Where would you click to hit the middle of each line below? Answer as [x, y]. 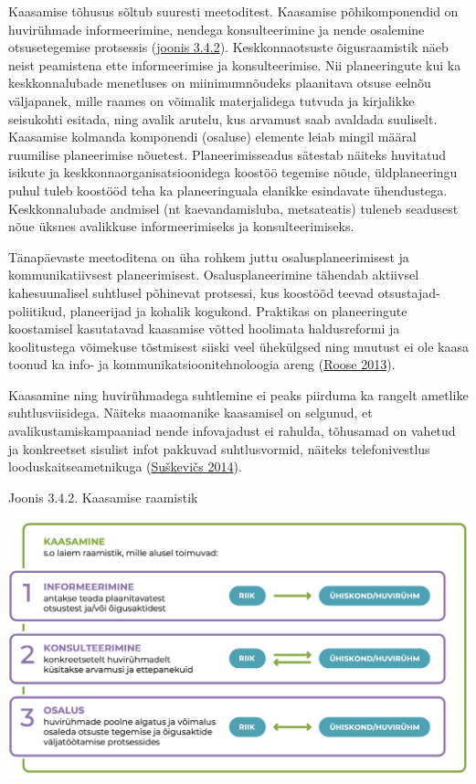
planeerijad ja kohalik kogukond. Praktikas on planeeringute [238, 310]
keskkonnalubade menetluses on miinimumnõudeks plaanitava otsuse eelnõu [220, 83]
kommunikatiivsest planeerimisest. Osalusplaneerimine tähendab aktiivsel [214, 275]
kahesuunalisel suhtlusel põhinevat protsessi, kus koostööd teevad [191, 292]
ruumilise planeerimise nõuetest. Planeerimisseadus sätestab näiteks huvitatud [227, 154]
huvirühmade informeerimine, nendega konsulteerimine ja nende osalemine [217, 29]
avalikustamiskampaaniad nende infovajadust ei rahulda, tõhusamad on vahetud [232, 431]
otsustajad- [409, 292]
